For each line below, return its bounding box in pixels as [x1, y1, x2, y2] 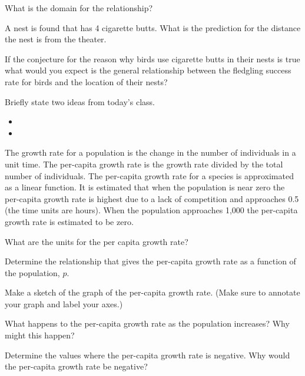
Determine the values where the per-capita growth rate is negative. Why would [5, 348, 290, 361]
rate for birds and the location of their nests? [5, 75, 168, 88]
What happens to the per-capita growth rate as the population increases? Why [5, 317, 290, 330]
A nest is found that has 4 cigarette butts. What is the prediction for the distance [5, 21, 301, 33]
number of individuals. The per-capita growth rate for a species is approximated [5, 169, 294, 182]
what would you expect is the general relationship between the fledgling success [5, 64, 291, 76]
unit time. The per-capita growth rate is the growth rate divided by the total [5, 157, 283, 170]
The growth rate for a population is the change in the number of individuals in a [5, 146, 296, 159]
